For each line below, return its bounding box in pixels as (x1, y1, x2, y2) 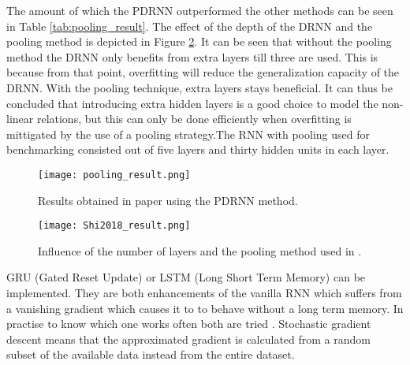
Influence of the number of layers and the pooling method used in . (38, 242, 362, 259)
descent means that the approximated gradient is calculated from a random (6, 330, 371, 347)
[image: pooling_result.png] (38, 169, 191, 181)
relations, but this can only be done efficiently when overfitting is (36, 110, 352, 127)
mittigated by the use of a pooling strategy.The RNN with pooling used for (6, 125, 370, 142)
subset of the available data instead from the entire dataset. (6, 346, 295, 363)
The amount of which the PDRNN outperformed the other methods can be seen (6, 2, 393, 18)
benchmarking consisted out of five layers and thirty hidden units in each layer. (6, 141, 389, 158)
